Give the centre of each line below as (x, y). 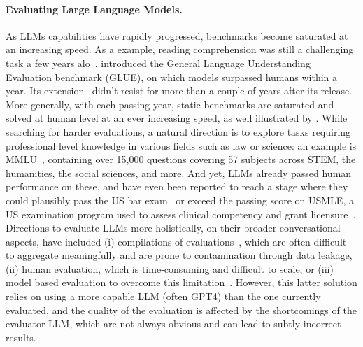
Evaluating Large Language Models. (94, 9)
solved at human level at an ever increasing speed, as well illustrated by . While (177, 118)
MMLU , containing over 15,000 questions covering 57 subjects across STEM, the (181, 159)
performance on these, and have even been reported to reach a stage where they (177, 186)
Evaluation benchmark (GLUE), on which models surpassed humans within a (172, 77)
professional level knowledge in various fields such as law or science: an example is (181, 145)
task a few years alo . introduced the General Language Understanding (158, 63)
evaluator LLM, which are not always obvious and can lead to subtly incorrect (173, 324)
